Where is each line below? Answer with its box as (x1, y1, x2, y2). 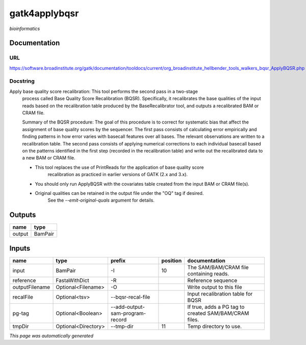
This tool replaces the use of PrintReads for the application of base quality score (35, 164, 204, 170)
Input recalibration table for (187, 290, 253, 297)
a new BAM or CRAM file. (22, 155, 76, 161)
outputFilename (12, 283, 50, 290)
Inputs (9, 244, 31, 253)
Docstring (9, 78, 35, 85)
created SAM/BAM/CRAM (187, 309, 249, 316)
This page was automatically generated (9, 332, 94, 339)
